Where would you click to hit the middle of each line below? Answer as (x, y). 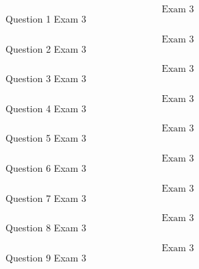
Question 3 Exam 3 (46, 78)
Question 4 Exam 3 (46, 108)
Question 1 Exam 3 (46, 18)
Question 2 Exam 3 (46, 48)
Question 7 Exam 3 (46, 197)
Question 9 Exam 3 (46, 257)
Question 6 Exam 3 (46, 167)
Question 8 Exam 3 (46, 228)
